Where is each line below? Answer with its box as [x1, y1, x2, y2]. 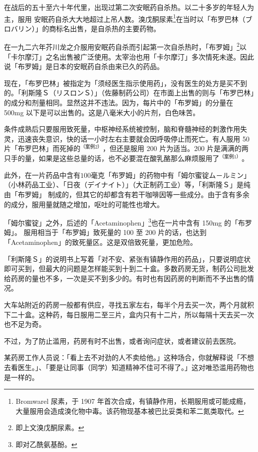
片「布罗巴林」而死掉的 [4, 143, 80, 153]
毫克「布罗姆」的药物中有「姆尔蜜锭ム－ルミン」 [91, 169, 251, 180]
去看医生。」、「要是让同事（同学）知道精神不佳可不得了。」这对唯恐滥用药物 [4, 362, 247, 372]
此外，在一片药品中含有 [4, 169, 80, 180]
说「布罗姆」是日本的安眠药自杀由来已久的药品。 [4, 61, 164, 72]
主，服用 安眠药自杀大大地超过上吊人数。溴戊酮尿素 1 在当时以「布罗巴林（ [4, 12, 246, 24]
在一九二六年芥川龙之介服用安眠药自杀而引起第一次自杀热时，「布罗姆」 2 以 [4, 40, 247, 52]
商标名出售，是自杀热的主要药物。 [49, 23, 160, 33]
